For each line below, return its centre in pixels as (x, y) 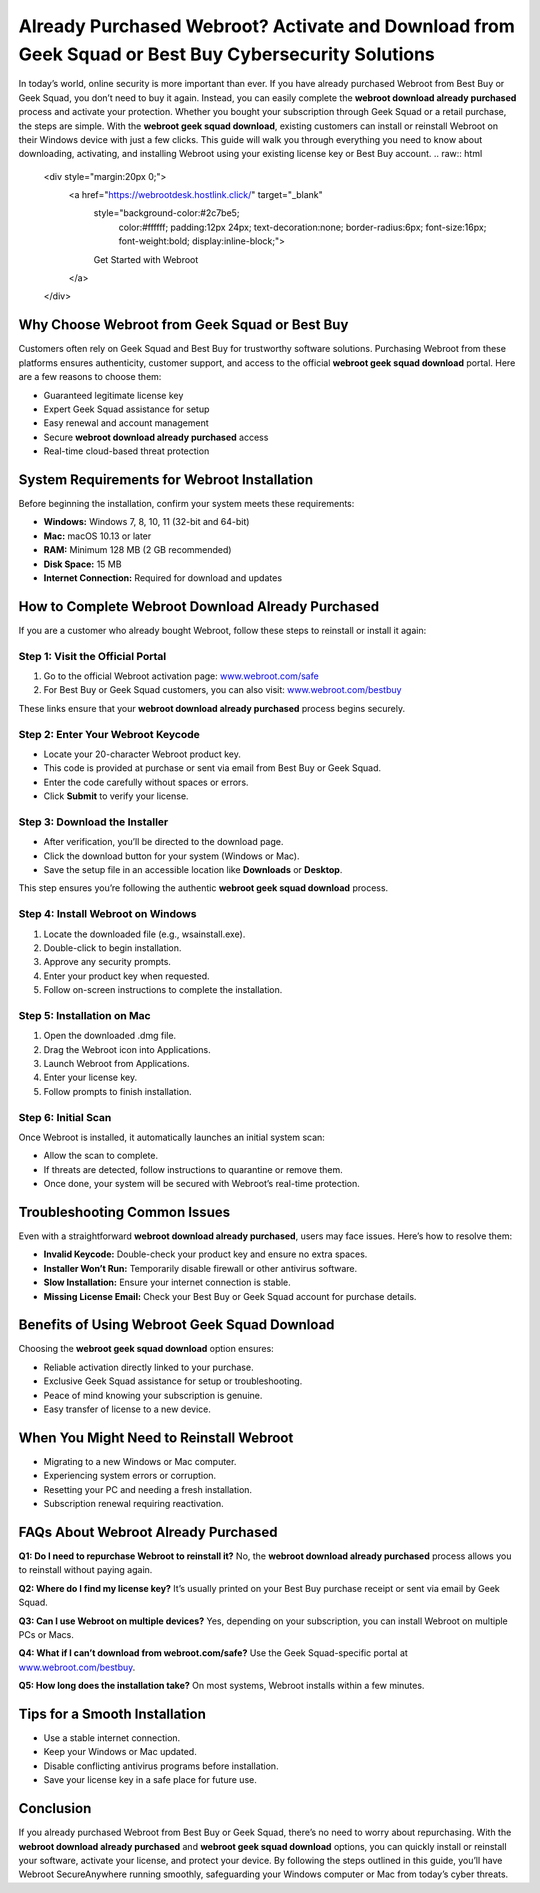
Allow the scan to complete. (101, 1156)
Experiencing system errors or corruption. (130, 1476)
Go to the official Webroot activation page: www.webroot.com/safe (181, 676)
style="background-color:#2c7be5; (166, 213)
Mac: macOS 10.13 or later (97, 536)
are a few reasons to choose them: (90, 377)
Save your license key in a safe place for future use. (150, 1780)
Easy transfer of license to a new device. (127, 1409)
